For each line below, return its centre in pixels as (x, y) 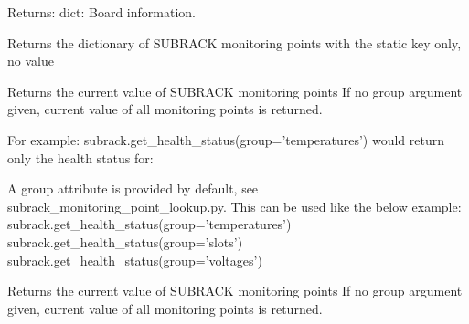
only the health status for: (80, 157)
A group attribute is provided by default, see (133, 188)
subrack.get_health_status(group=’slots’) (125, 241)
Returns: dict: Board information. (101, 12)
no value (31, 61)
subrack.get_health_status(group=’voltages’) (135, 260)
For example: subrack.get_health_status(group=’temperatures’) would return (226, 139)
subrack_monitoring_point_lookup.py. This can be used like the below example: (234, 206)
